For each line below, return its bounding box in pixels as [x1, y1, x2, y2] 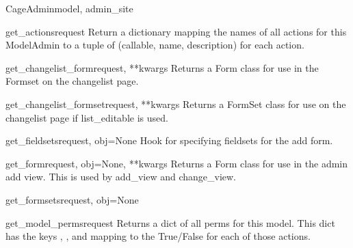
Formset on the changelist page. [5, 74, 139, 88]
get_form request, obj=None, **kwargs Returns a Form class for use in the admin [5, 156, 348, 170]
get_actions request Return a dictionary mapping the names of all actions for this [5, 24, 347, 38]
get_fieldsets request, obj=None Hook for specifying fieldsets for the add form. [5, 133, 333, 148]
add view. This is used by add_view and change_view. [5, 169, 237, 184]
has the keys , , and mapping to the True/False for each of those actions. [5, 229, 311, 243]
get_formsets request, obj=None [5, 192, 139, 206]
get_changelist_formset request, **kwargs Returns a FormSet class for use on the [5, 96, 346, 111]
